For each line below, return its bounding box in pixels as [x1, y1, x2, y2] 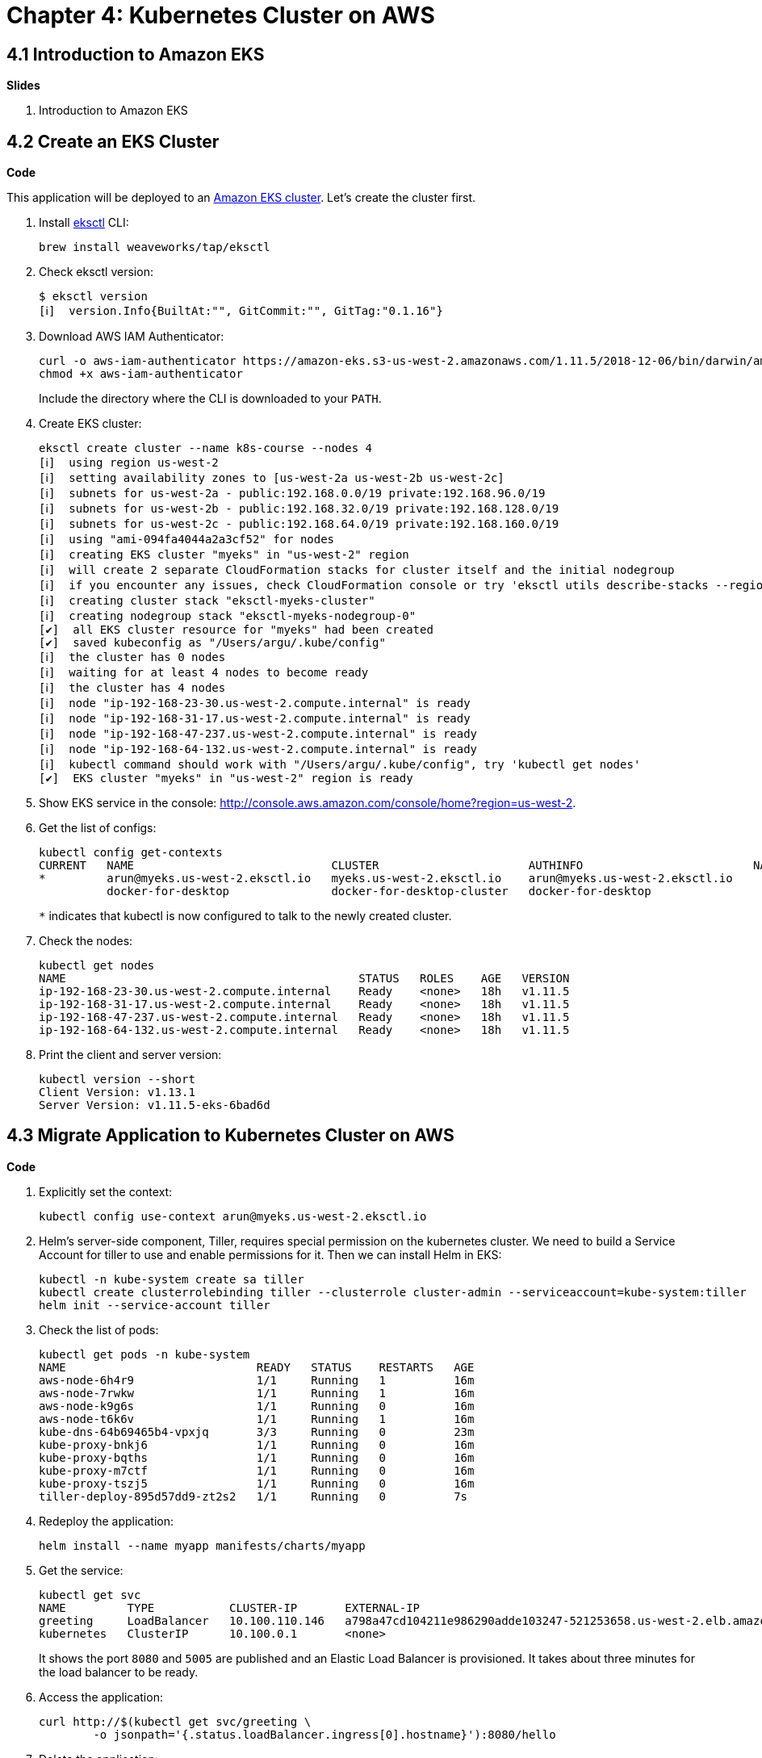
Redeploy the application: [39, 1513, 174, 1528]
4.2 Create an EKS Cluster [6, 131, 220, 152]
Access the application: [39, 1689, 163, 1704]
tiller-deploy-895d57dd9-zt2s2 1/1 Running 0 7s [39, 1489, 468, 1503]
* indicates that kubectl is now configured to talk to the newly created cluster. [39, 909, 452, 923]
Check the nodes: [39, 934, 133, 948]
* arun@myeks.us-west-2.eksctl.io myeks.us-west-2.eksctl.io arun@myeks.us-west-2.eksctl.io [39, 872, 733, 885]
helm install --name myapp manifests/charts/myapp [39, 1538, 366, 1552]
